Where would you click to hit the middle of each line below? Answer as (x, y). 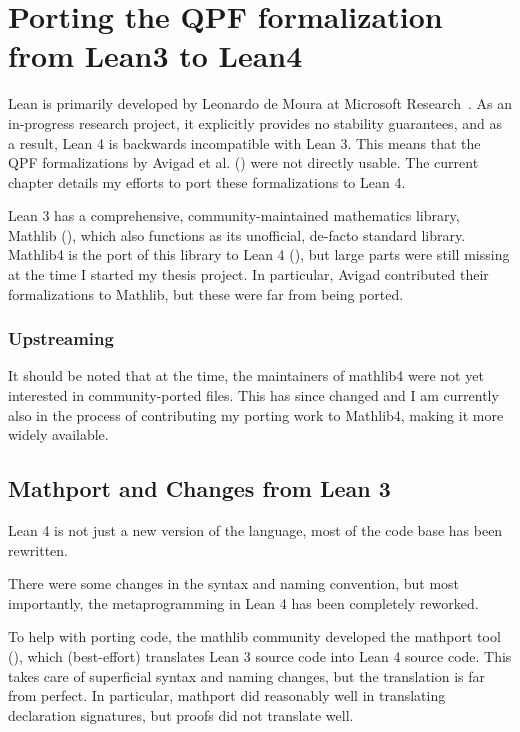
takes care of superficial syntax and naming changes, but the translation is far (247, 675)
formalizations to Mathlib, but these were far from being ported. (206, 293)
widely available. (58, 434)
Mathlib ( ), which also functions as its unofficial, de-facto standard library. (237, 234)
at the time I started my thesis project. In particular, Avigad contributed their (248, 274)
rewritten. (38, 549)
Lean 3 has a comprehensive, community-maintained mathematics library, (234, 215)
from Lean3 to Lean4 (155, 55)
